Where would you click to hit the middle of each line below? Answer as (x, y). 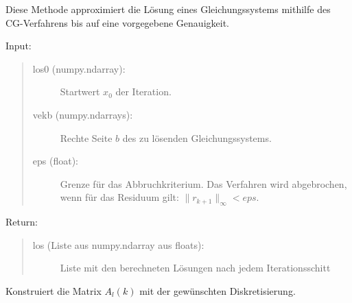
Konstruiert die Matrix (54, 290)
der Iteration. (143, 92)
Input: (19, 46)
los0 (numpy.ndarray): (79, 68)
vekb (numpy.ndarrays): (83, 114)
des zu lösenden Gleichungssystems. (197, 137)
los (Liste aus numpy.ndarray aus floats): (118, 244)
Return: (22, 222)
